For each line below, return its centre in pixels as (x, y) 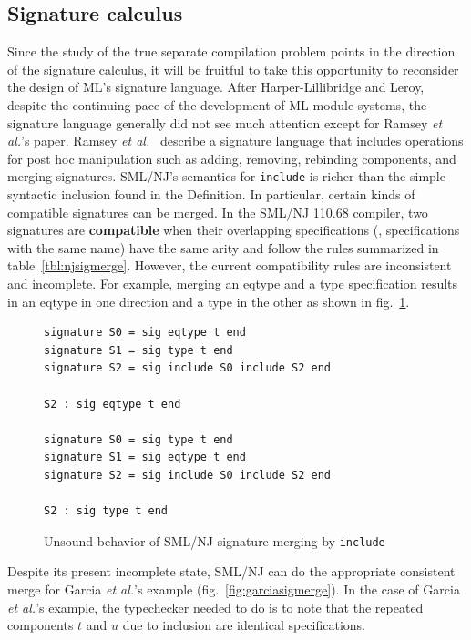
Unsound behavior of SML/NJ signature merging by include (215, 540)
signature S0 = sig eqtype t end (145, 333)
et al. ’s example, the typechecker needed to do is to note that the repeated (215, 607)
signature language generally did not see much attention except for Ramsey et (225, 122)
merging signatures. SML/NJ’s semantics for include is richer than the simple (226, 176)
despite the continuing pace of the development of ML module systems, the (217, 104)
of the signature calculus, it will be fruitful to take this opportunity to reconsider (233, 69)
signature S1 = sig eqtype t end (145, 457)
